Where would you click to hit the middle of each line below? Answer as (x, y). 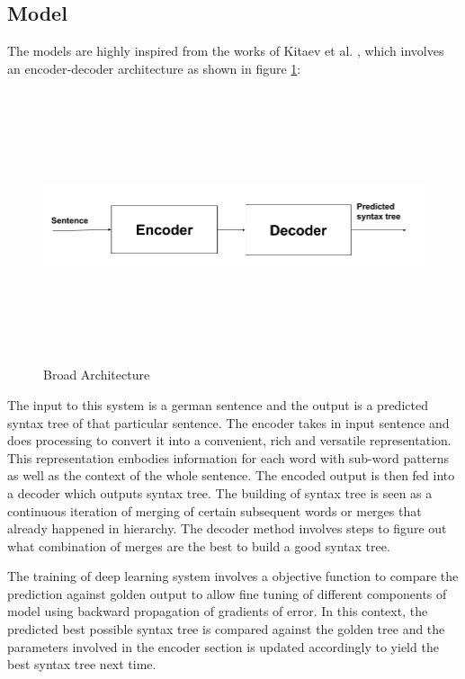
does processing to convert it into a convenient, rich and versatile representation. (229, 440)
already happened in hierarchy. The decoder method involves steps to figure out (227, 528)
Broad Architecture (97, 375)
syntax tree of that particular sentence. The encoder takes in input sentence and (228, 422)
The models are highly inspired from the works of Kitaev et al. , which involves (226, 51)
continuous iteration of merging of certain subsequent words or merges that (215, 510)
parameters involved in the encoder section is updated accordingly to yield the (223, 646)
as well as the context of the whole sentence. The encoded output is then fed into (231, 475)
